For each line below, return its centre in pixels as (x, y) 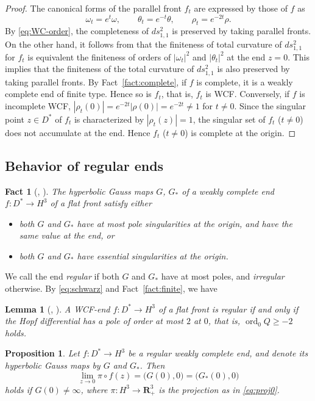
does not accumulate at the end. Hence (78, 132)
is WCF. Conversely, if (248, 94)
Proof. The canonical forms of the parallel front (93, 8)
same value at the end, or (67, 235)
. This (299, 56)
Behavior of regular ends (84, 165)
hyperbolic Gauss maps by (53, 365)
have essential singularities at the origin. (153, 255)
